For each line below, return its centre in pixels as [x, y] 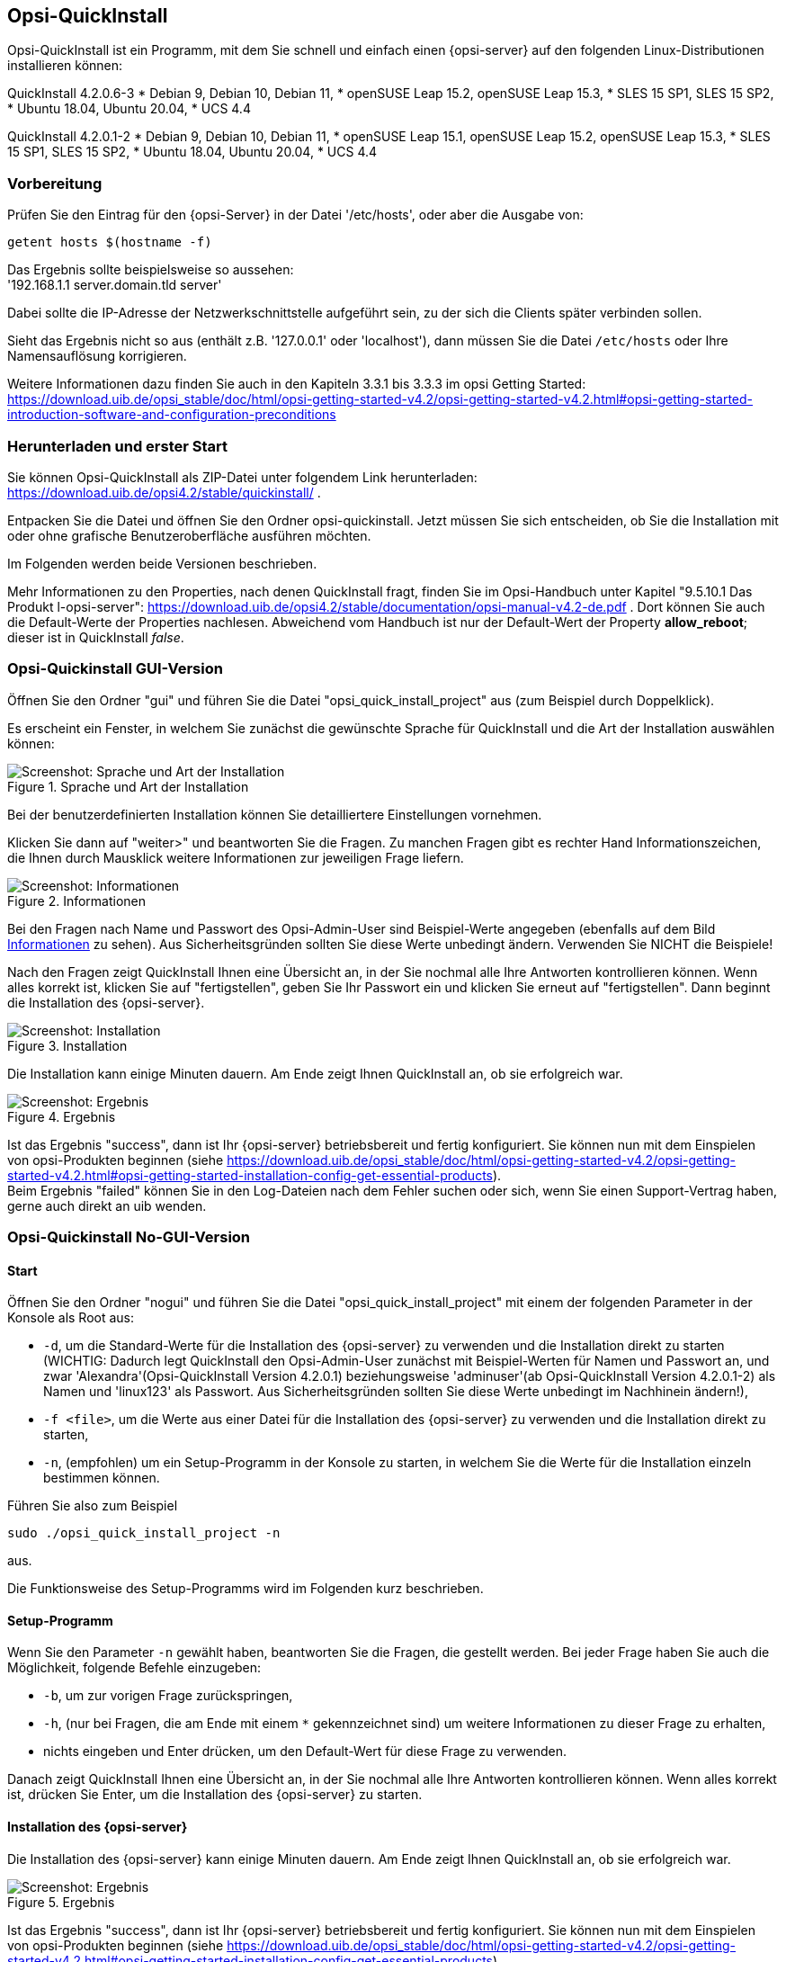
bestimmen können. [102, 1478]
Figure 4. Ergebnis [62, 1116]
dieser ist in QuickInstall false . [96, 637]
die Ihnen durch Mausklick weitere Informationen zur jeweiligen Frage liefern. [236, 857]
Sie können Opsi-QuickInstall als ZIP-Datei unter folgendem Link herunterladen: [242, 477]
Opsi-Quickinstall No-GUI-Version [129, 1237]
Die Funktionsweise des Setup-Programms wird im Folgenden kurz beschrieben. [246, 1589]
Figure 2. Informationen [77, 900]
